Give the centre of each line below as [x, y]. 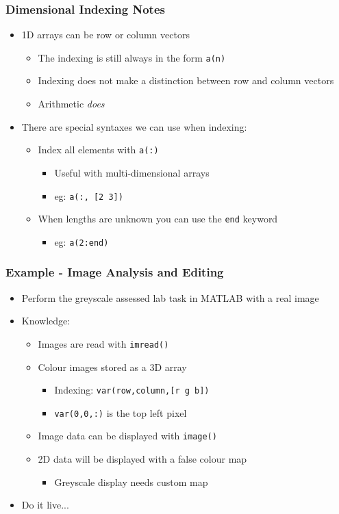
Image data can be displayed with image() [127, 436]
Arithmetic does [71, 104]
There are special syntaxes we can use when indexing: [134, 126]
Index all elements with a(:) [98, 150]
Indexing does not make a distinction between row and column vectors [186, 80]
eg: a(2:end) [81, 241]
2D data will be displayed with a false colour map [142, 459]
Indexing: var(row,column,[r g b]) [132, 390]
